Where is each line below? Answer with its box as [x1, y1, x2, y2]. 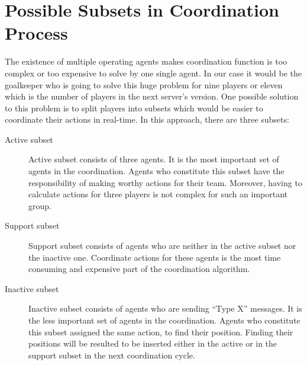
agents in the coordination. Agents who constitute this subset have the [28, 165, 285, 177]
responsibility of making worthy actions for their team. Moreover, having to [28, 176, 302, 188]
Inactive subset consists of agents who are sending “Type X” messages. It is [28, 302, 302, 315]
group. [28, 199, 51, 212]
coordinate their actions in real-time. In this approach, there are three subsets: [5, 113, 289, 126]
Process [5, 21, 68, 45]
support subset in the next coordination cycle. [28, 348, 195, 361]
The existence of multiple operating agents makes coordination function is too [5, 55, 287, 68]
